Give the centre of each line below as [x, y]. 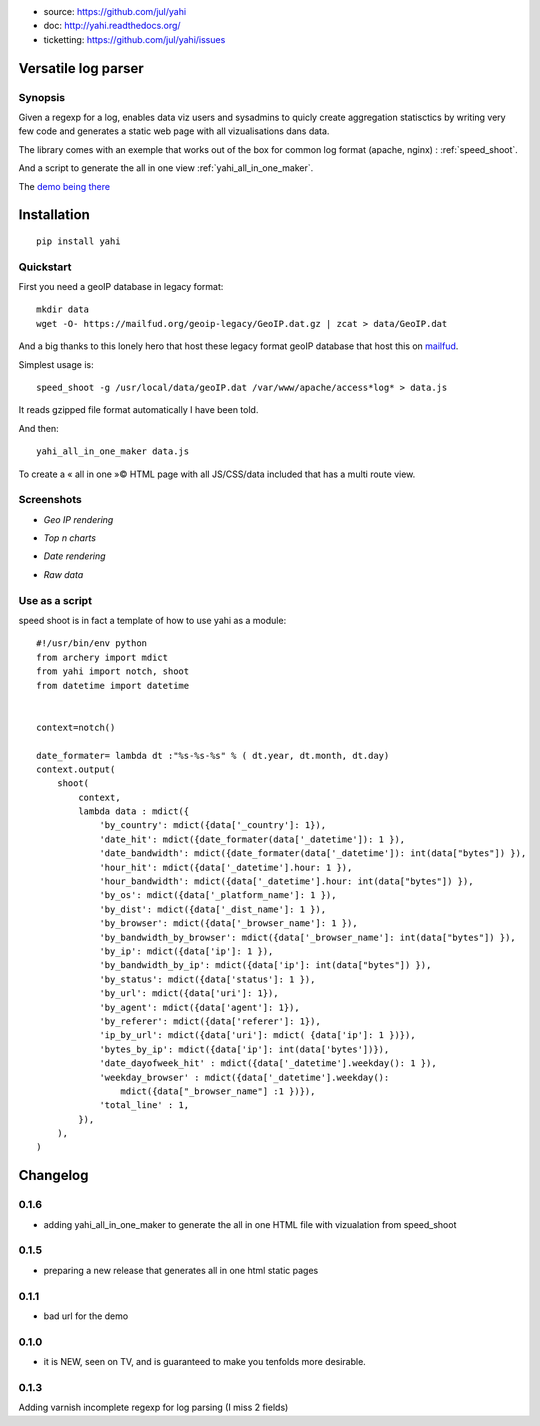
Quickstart [45, 267]
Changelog [53, 1175]
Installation [54, 215]
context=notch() [76, 727]
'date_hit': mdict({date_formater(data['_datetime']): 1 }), [252, 839]
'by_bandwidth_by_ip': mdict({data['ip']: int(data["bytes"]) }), [265, 965]
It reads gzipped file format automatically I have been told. [138, 410]
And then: [38, 428]
